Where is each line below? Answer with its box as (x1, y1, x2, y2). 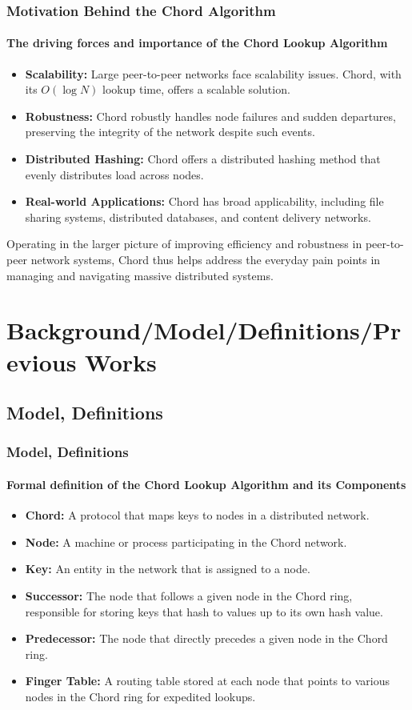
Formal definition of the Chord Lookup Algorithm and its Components (6, 475, 406, 492)
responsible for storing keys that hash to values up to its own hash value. (25, 603, 383, 620)
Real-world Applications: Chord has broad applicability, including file (25, 193, 384, 210)
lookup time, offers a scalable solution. (102, 81, 290, 98)
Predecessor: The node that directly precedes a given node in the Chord (25, 630, 388, 647)
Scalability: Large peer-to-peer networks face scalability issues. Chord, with (25, 65, 402, 82)
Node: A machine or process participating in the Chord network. (25, 533, 347, 550)
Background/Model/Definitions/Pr (6, 314, 402, 347)
